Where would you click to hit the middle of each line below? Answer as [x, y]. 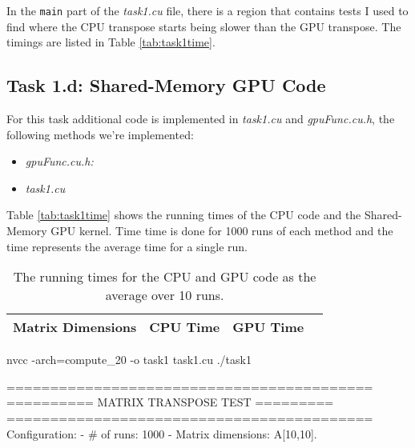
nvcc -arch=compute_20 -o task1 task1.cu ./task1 [129, 360]
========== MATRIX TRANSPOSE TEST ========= [170, 402]
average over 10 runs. [165, 295]
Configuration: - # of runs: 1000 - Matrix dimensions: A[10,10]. [162, 433]
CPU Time [185, 327]
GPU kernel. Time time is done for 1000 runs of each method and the [222, 231]
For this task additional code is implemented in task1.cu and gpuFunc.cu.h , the [201, 119]
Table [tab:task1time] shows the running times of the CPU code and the [184, 215]
